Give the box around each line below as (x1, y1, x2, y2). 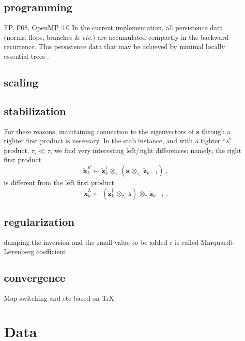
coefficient (36, 246, 66, 256)
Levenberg (4, 246, 34, 256)
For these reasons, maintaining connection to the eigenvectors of (4, 126, 194, 136)
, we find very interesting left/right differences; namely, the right (50, 145, 242, 155)
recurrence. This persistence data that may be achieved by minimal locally (4, 41, 225, 51)
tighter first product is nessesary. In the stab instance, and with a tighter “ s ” (4, 136, 232, 146)
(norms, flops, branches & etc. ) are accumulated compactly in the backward (4, 32, 229, 42)
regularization (4, 214, 75, 229)
